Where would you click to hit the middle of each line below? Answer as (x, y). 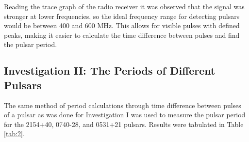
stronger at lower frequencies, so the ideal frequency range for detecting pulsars (122, 16)
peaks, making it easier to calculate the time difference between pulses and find (122, 35)
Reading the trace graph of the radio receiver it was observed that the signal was (124, 6)
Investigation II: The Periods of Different (110, 71)
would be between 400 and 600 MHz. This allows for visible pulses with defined (122, 25)
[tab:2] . (14, 134)
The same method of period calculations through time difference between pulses (123, 105)
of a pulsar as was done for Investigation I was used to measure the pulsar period (125, 115)
